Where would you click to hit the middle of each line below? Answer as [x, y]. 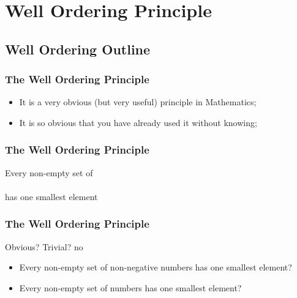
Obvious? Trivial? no [44, 246]
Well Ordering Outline [78, 49]
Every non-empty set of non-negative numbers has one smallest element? [156, 267]
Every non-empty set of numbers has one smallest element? [130, 287]
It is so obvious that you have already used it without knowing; [138, 122]
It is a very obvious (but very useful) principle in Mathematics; [138, 102]
